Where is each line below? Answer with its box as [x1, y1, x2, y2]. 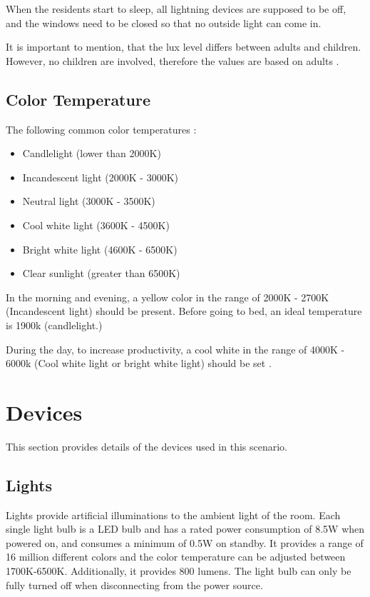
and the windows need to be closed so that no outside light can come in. [6, 15, 322, 30]
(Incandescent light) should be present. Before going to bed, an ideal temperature [6, 303, 362, 318]
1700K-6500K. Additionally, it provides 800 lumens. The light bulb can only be [6, 563, 351, 578]
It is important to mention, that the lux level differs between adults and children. [6, 39, 361, 54]
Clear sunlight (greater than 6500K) [22, 266, 180, 281]
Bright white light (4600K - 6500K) [22, 241, 178, 256]
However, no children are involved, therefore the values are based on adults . [6, 53, 339, 68]
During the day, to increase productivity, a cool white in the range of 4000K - [6, 341, 345, 356]
